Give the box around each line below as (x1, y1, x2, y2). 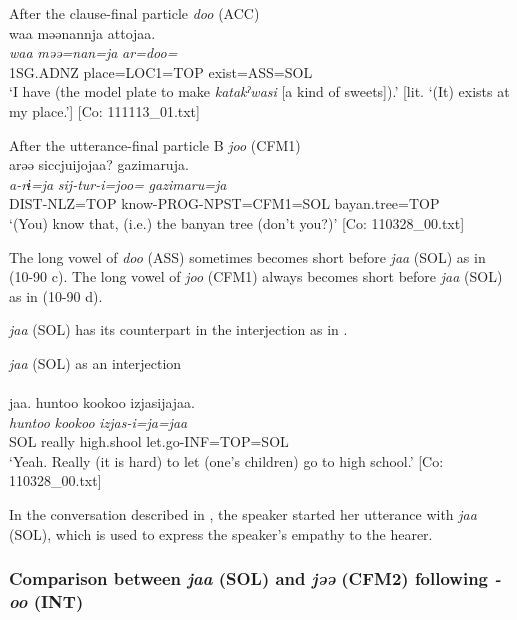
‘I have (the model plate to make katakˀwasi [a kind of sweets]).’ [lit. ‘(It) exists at (9, 81, 510, 102)
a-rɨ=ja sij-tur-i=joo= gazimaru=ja (9, 173, 227, 194)
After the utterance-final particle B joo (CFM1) (9, 134, 301, 155)
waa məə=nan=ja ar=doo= (9, 42, 178, 63)
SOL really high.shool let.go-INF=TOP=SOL (9, 431, 289, 452)
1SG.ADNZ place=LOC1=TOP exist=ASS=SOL (9, 61, 313, 82)
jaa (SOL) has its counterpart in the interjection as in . (9, 319, 348, 340)
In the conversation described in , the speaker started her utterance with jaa (9, 504, 477, 525)
